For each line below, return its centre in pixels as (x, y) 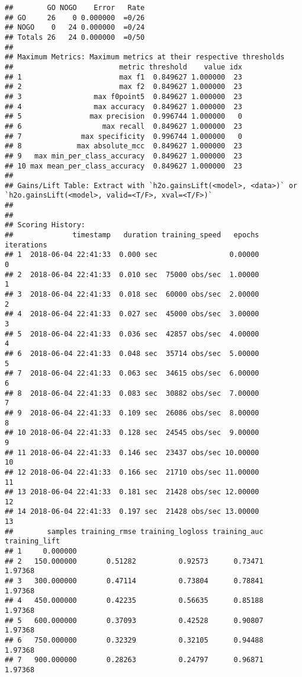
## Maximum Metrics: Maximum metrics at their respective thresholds (145, 57)
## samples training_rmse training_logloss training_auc (134, 531)
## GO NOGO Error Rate (75, 8)
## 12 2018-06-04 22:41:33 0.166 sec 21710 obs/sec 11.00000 (132, 472)
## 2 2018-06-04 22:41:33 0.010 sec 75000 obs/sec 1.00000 (132, 274)
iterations (26, 245)
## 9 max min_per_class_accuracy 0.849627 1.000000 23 (123, 156)
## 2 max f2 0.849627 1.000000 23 (123, 87)
